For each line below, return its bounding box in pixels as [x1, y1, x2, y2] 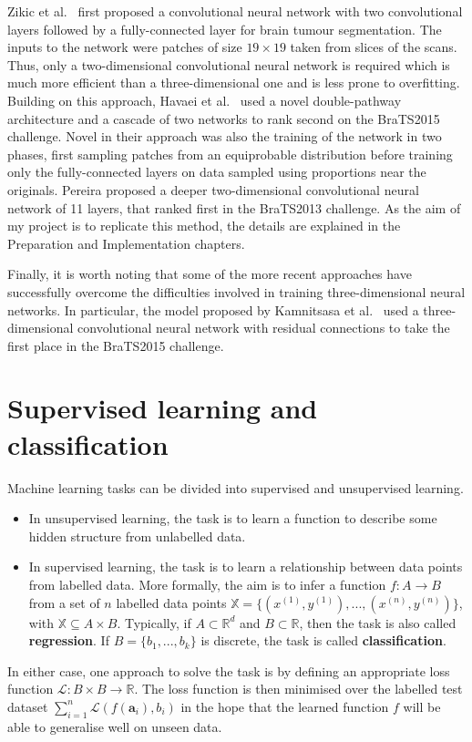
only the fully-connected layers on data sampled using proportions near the [7, 162, 426, 181]
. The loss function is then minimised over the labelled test [134, 679, 463, 698]
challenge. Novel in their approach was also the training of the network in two [7, 127, 442, 146]
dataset [7, 696, 48, 716]
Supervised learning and [7, 389, 318, 427]
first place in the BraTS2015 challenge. [7, 335, 224, 355]
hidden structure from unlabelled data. [28, 526, 246, 545]
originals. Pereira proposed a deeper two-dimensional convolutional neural [7, 180, 419, 199]
